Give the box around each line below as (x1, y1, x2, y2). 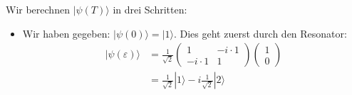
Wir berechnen (6, 2, 70, 16)
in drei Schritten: (113, 2, 187, 16)
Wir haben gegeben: (22, 26, 110, 40)
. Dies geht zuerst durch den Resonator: (173, 26, 347, 40)
